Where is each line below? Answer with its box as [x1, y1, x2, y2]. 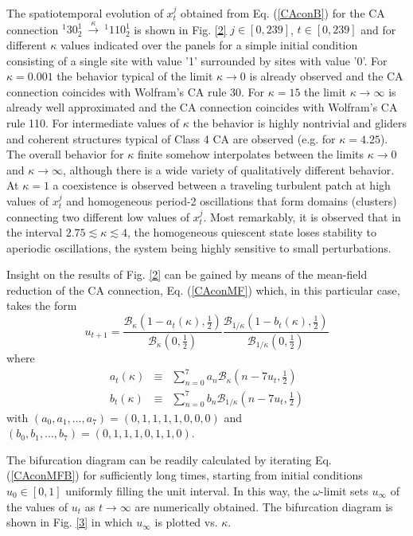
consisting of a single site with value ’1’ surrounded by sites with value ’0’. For [6, 52, 388, 68]
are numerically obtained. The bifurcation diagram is [134, 498, 393, 514]
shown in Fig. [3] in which [6, 514, 133, 530]
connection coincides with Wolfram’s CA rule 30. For [6, 83, 265, 100]
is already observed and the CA [249, 68, 403, 84]
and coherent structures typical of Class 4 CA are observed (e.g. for [6, 130, 336, 147]
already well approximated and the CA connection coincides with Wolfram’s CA [6, 99, 398, 115]
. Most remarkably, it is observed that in [203, 208, 401, 225]
